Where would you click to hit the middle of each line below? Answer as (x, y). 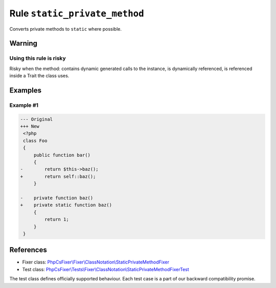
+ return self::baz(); (58, 176)
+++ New (30, 126)
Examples (26, 90)
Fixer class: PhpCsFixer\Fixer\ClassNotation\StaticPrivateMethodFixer (96, 262)
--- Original (37, 119)
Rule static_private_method (77, 13)
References (28, 250)
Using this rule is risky (38, 58)
